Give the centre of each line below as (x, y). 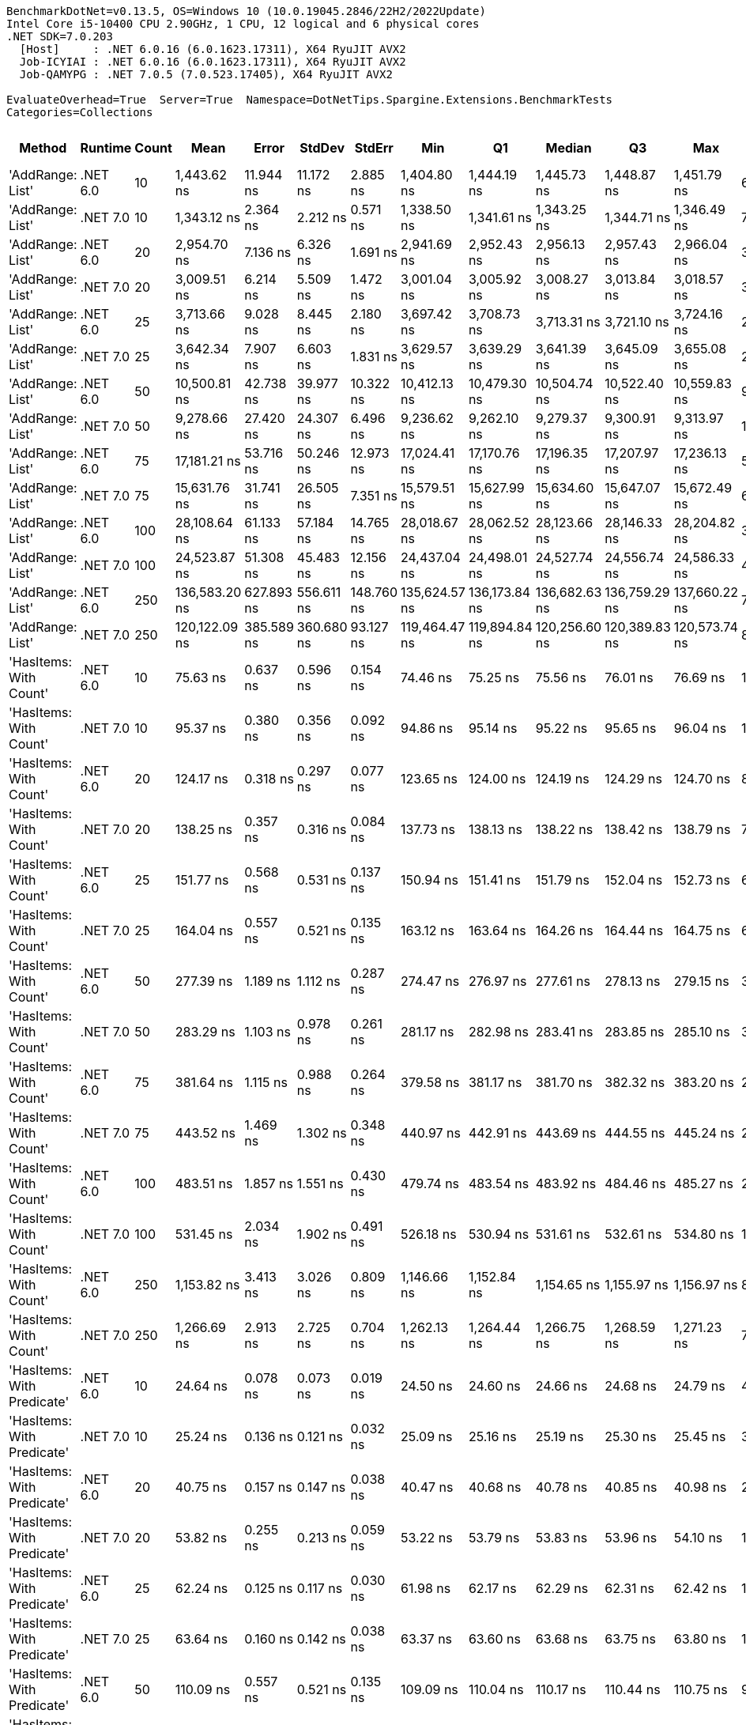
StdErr (374, 148)
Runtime (106, 148)
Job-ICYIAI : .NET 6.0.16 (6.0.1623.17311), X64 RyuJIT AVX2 (213, 62)
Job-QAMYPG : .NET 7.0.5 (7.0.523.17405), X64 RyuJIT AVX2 (206, 74)
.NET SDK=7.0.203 (60, 36)
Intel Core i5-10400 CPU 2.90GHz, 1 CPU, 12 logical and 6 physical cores (243, 24)
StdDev (322, 148)
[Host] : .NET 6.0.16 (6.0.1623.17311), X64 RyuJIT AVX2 (213, 49)
